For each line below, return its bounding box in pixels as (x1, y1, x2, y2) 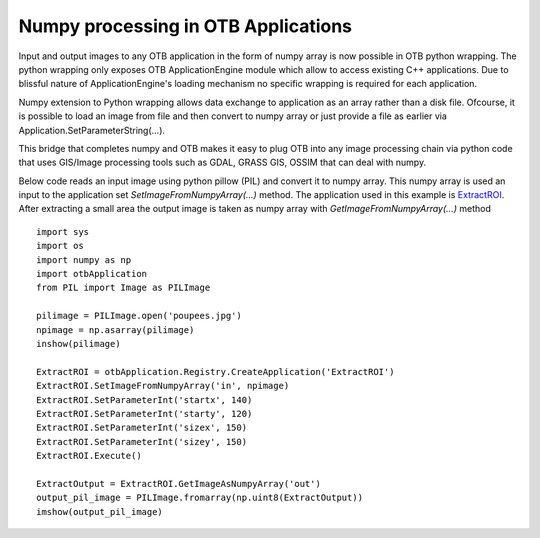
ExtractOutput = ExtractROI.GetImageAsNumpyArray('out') (36, 478, 322, 489)
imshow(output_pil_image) (36, 506, 164, 517)
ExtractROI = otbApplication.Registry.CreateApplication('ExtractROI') (36, 366, 395, 377)
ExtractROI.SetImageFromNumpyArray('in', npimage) (36, 380, 290, 392)
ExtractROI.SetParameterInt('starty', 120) (36, 408, 253, 419)
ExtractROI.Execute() (36, 450, 142, 462)
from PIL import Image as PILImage (36, 282, 211, 294)
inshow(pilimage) (36, 338, 121, 349)
